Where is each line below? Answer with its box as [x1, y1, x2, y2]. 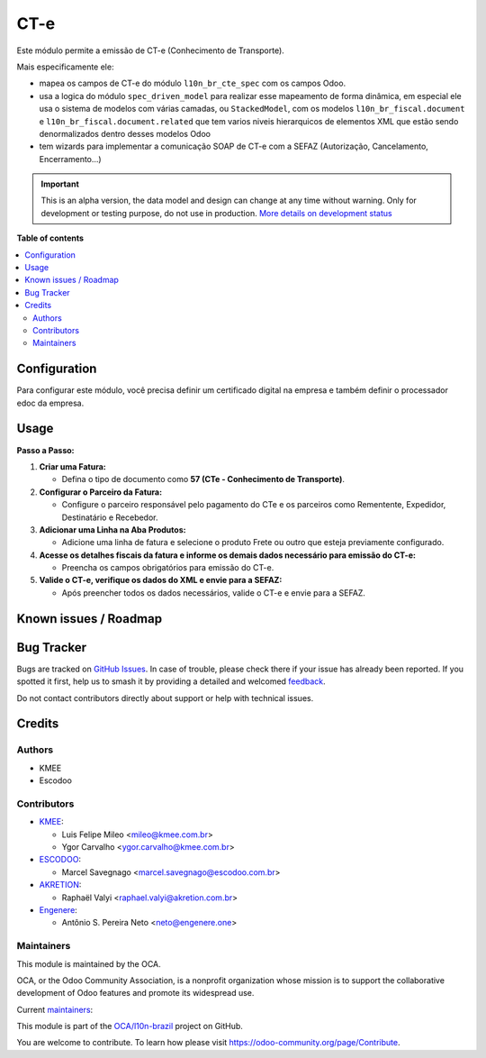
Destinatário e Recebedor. [61, 512, 158, 523]
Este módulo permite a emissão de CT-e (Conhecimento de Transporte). [16, 45, 285, 56]
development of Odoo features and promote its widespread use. [16, 988, 255, 999]
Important [40, 178, 80, 189]
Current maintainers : [16, 1004, 94, 1015]
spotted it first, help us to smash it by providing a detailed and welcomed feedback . [16, 676, 326, 687]
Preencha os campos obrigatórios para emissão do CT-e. [61, 562, 274, 573]
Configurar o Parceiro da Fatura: [39, 487, 162, 497]
